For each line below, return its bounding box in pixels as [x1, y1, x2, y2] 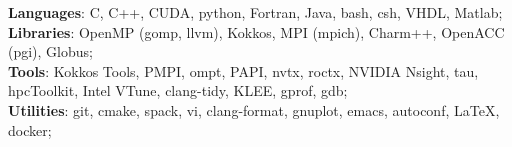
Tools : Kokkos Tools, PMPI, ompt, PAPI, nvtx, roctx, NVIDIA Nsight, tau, [8, 60, 479, 81]
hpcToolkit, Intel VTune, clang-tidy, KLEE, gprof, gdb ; [8, 80, 348, 101]
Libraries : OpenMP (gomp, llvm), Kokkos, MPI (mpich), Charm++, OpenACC [8, 21, 505, 42]
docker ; [8, 119, 52, 140]
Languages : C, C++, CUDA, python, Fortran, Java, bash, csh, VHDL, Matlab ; [8, 2, 503, 22]
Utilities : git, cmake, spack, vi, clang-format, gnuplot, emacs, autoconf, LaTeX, [8, 99, 500, 120]
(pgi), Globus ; [8, 41, 93, 62]
